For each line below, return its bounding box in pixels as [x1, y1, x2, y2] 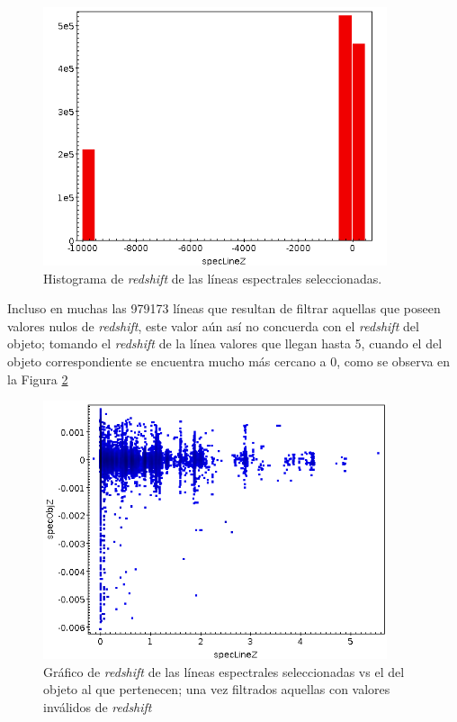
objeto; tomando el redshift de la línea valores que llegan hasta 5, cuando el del [7, 334, 443, 353]
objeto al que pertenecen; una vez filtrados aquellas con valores [43, 680, 390, 699]
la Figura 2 [7, 369, 68, 388]
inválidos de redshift [43, 697, 152, 716]
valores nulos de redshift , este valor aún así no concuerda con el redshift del [7, 316, 419, 335]
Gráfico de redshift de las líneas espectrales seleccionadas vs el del [43, 662, 405, 681]
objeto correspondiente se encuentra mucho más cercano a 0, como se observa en [7, 351, 451, 370]
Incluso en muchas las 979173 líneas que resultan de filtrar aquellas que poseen [7, 299, 441, 318]
